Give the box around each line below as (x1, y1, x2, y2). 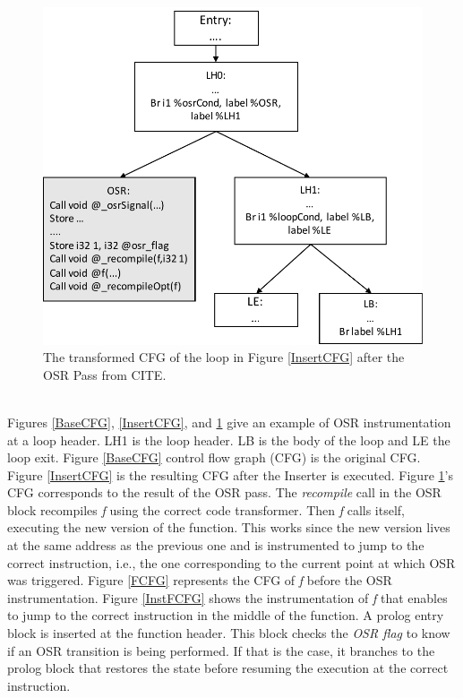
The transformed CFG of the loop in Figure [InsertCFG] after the (43, 348, 405, 366)
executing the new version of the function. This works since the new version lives (7, 518, 450, 537)
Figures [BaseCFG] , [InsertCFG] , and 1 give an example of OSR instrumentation (7, 412, 451, 431)
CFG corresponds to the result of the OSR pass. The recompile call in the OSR (7, 483, 442, 502)
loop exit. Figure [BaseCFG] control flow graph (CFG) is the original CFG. (7, 448, 421, 467)
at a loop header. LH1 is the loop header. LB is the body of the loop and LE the (7, 430, 450, 449)
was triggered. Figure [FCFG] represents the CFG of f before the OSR (7, 571, 392, 590)
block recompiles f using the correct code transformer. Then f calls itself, (7, 500, 405, 519)
